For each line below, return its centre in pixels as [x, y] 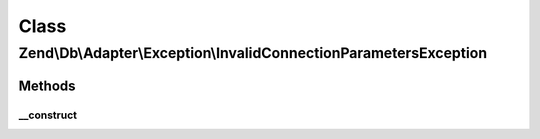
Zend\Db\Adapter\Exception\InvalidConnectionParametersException [253, 53]
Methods [47, 85]
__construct [48, 115]
